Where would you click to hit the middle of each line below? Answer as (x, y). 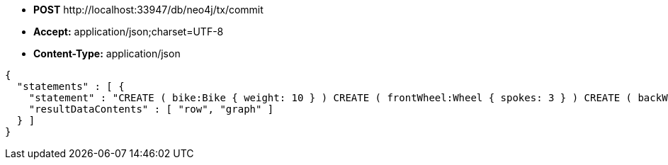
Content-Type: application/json (107, 53)
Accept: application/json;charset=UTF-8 (129, 32)
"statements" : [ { (70, 86)
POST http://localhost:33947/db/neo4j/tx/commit (148, 10)
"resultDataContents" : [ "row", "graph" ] (151, 109)
